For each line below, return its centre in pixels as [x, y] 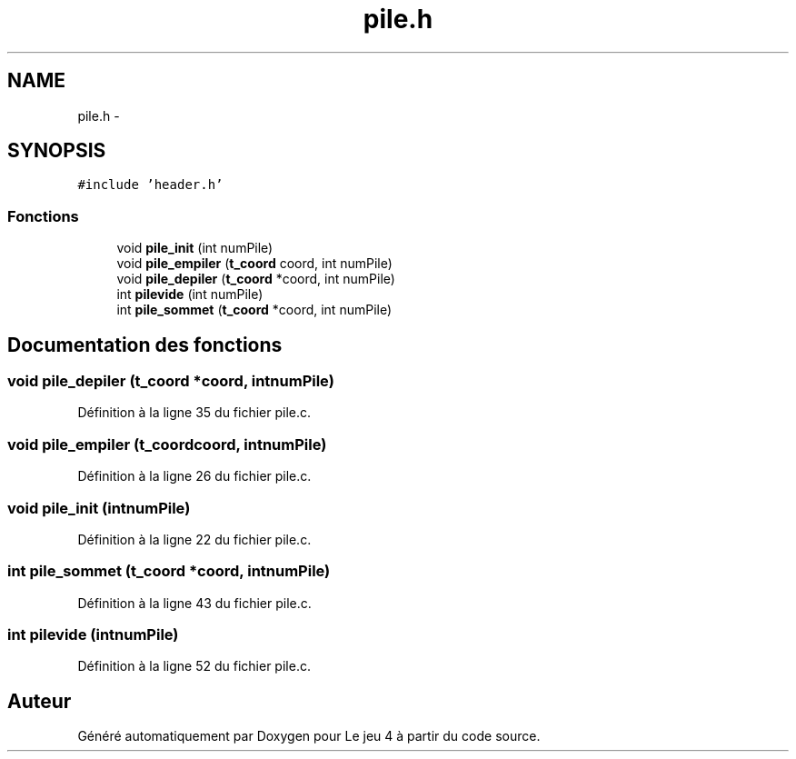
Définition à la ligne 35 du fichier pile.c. [194, 413]
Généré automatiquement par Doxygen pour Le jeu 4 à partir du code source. [309, 736]
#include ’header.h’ [150, 185]
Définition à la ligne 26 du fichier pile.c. [194, 476]
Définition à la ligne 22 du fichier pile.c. [194, 539]
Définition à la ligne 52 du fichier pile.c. [194, 666]
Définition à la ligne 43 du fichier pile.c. [194, 603]
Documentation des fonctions [145, 345]
